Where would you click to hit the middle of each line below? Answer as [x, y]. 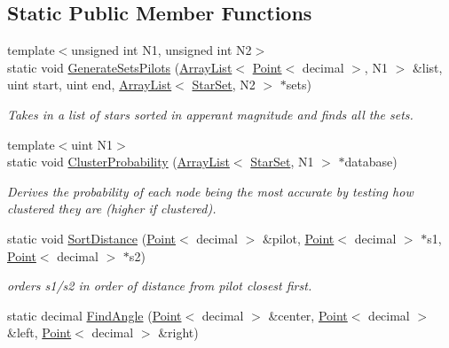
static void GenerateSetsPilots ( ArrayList [120, 67]
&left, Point [39, 333]
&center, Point [308, 315]
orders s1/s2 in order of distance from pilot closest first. [160, 286]
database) [371, 162]
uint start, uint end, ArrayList [90, 85]
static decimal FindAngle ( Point [95, 315]
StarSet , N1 [282, 162]
